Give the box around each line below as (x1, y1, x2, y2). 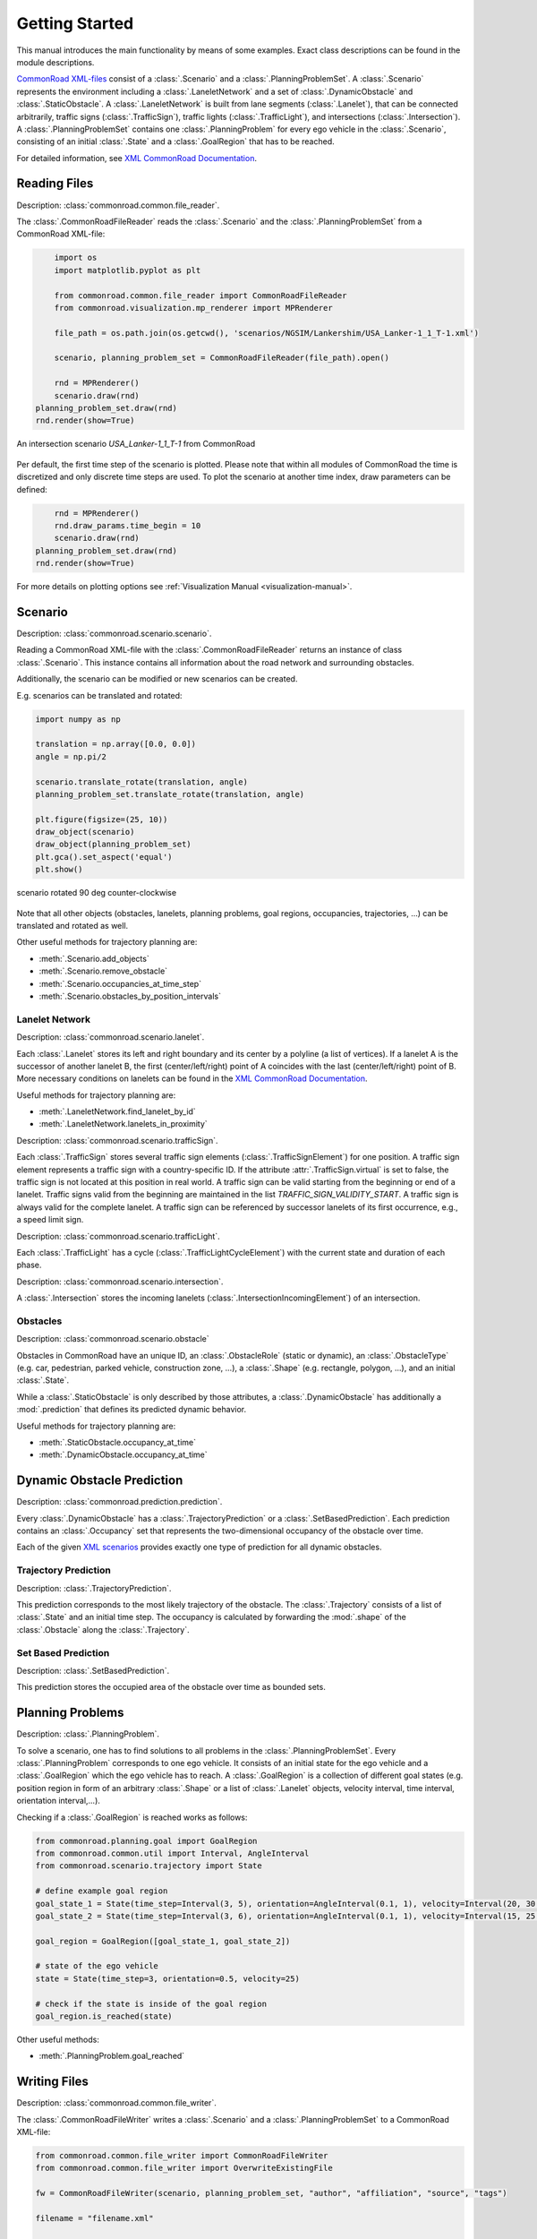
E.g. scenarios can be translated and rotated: (16, 690, 183, 700)
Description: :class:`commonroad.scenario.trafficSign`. (16, 1135, 218, 1145)
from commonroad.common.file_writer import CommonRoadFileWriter (35, 2150, 328, 2161)
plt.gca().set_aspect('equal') (35, 852, 174, 862)
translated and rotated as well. (16, 921, 129, 931)
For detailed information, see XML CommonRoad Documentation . (16, 152, 257, 163)
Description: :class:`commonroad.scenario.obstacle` (16, 1334, 209, 1344)
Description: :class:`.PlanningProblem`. (16, 1729, 160, 1739)
